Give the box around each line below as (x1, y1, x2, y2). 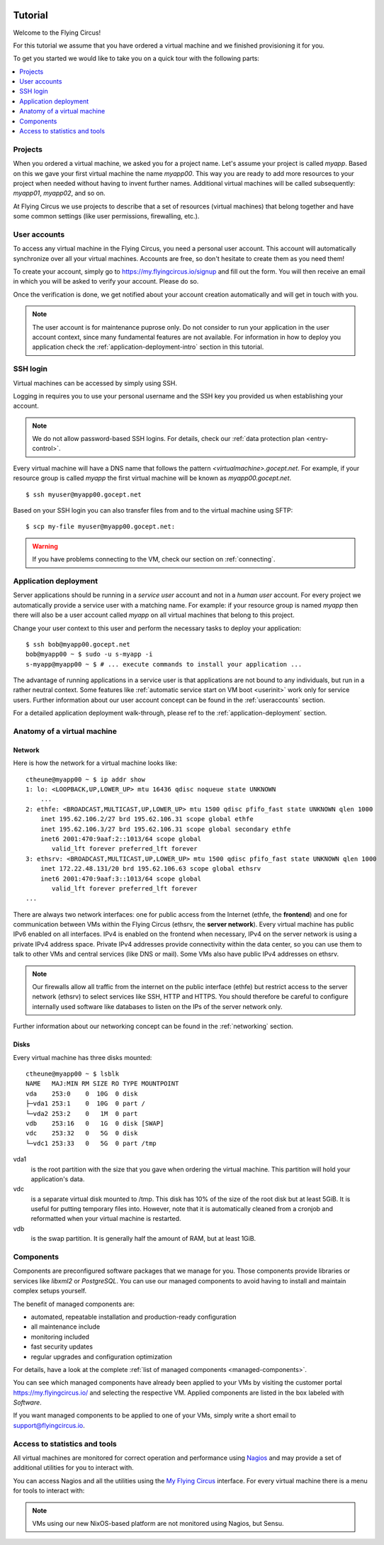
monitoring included (30, 1332, 90, 1341)
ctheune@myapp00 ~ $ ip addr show (26, 775, 145, 783)
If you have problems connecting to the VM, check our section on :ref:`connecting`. (32, 555, 276, 564)
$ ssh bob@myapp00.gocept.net (26, 640, 131, 648)
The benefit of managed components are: (13, 1300, 135, 1308)
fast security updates (30, 1342, 94, 1351)
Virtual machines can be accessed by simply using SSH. (13, 379, 177, 387)
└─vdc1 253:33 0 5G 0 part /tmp (26, 1139, 157, 1147)
